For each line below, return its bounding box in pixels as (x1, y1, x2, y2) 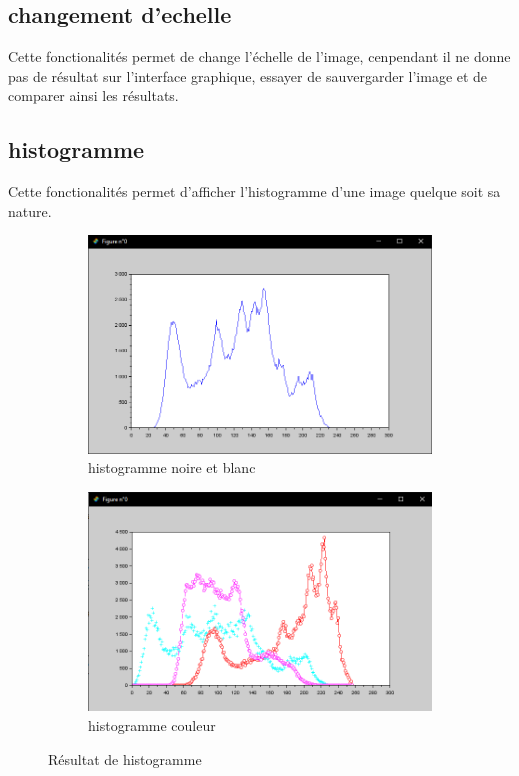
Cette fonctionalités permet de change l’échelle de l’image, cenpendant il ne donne (8, 46, 511, 67)
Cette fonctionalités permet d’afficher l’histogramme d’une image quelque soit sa (8, 181, 501, 202)
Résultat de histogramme (48, 748, 202, 769)
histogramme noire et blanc (88, 457, 256, 478)
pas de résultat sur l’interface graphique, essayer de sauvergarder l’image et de (8, 65, 488, 86)
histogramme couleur (88, 714, 216, 735)
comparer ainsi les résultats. (8, 85, 179, 106)
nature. (8, 200, 52, 221)
